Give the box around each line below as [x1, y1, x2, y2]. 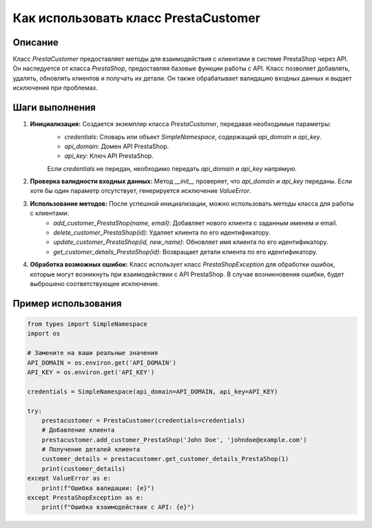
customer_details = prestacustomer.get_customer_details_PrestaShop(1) [41, 455, 289, 463]
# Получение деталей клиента [41, 445, 141, 454]
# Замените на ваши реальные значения [27, 349, 158, 357]
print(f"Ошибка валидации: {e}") [41, 484, 155, 492]
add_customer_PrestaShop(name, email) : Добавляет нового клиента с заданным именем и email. [53, 219, 338, 227]
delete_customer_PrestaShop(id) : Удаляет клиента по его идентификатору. [53, 228, 271, 237]
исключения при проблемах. [12, 83, 99, 92]
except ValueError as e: [27, 474, 112, 483]
